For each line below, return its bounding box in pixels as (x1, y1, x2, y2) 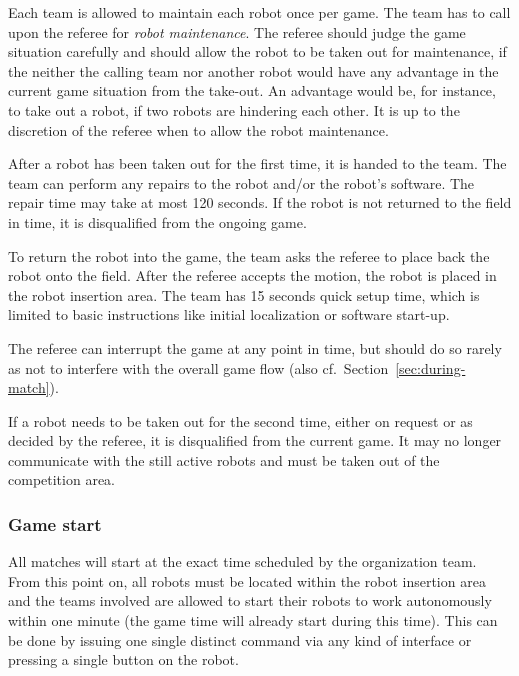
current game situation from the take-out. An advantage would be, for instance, (8, 80, 496, 101)
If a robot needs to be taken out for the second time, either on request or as (8, 410, 473, 431)
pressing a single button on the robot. (8, 649, 239, 670)
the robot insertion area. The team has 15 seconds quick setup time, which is (8, 284, 480, 305)
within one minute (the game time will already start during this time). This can (8, 610, 498, 631)
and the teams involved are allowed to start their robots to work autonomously (8, 590, 492, 611)
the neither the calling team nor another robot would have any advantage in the (8, 60, 499, 81)
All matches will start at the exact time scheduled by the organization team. (8, 551, 477, 572)
